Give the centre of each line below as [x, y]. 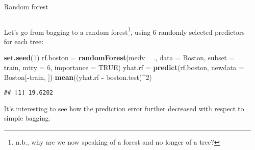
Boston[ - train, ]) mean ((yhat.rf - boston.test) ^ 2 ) [78, 77]
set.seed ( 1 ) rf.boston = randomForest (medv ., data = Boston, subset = [119, 58]
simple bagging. [27, 118]
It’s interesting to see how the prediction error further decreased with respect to [124, 108]
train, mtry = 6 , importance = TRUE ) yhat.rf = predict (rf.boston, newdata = [124, 67]
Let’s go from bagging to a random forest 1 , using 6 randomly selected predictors [124, 31]
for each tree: [24, 41]
